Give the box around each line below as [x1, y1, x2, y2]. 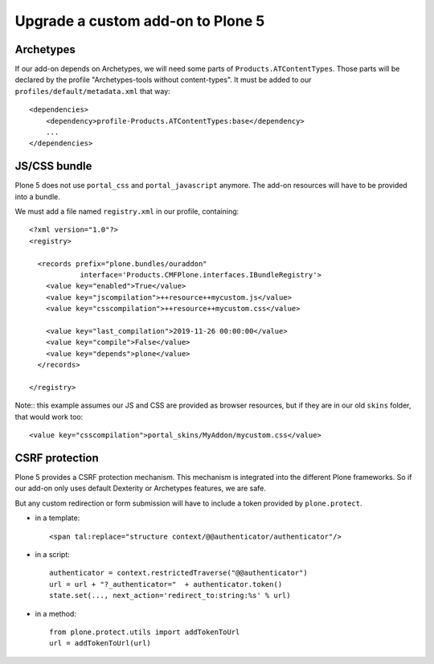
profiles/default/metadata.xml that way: [14, 86, 170, 96]
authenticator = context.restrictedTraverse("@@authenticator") [49, 568, 309, 578]
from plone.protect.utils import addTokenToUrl [49, 627, 240, 637]
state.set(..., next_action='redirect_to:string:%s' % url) [49, 591, 291, 600]
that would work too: [14, 412, 84, 421]
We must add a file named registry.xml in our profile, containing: [14, 207, 240, 216]
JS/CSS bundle [14, 159, 92, 173]
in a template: [35, 513, 80, 523]
